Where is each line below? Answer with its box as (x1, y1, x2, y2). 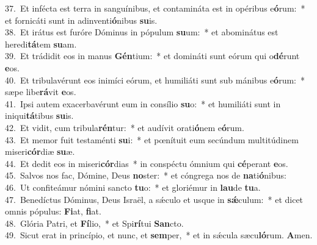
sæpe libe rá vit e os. (5, 85, 76, 98)
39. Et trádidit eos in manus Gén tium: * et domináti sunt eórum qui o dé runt (5, 49, 300, 62)
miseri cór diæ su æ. (5, 145, 75, 158)
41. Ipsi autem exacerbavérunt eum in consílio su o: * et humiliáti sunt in (5, 97, 281, 110)
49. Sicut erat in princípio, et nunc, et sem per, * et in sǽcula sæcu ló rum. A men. (5, 229, 313, 241)
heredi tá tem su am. (5, 37, 77, 50)
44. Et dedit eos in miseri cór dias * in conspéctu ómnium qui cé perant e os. (5, 157, 288, 169)
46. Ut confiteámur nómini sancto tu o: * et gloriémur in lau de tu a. (5, 180, 261, 193)
